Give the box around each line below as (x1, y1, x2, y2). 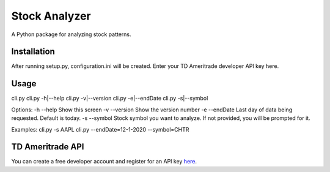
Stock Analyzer (11, 9, 91, 23)
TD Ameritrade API (11, 141, 84, 152)
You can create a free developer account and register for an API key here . (11, 158, 197, 165)
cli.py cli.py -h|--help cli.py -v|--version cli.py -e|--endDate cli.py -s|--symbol (11, 95, 208, 102)
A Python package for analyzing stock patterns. (11, 31, 131, 38)
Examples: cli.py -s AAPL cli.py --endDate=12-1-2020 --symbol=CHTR (11, 125, 189, 133)
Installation (11, 47, 55, 57)
